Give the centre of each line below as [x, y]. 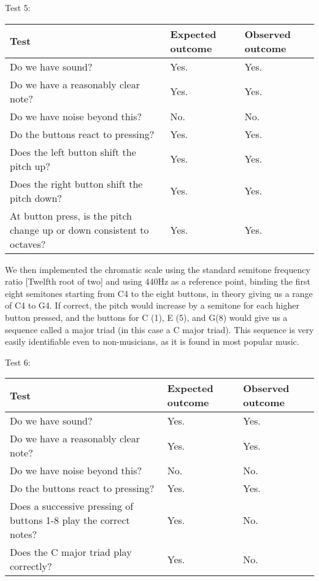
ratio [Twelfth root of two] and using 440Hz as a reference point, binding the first [158, 281]
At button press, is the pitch [71, 215]
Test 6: [18, 362]
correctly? [31, 566]
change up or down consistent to [79, 229]
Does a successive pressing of [72, 506]
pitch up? [30, 166]
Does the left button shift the [73, 152]
